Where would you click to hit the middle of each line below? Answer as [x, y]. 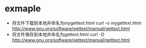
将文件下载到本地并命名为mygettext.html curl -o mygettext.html [77, 23]
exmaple [23, 9]
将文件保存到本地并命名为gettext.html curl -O [58, 34]
